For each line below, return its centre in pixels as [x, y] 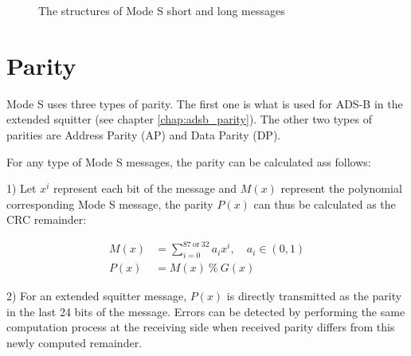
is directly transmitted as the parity [314, 296]
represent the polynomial [341, 188]
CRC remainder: [47, 219]
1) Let [22, 188]
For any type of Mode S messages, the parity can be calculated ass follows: [189, 161]
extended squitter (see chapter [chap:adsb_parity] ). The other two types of [189, 119]
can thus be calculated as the [325, 203]
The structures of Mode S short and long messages [162, 10]
